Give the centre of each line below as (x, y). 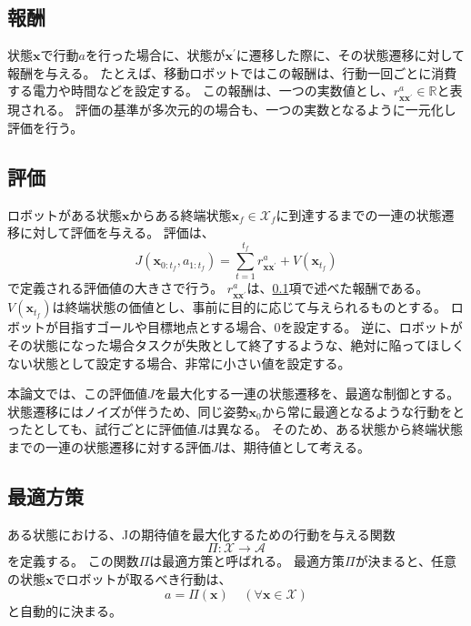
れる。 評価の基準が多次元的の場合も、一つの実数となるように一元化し (244, 110)
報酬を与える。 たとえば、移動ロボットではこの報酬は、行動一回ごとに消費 (232, 72)
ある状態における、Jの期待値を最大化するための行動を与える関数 (201, 534)
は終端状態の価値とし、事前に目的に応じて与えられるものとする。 (250, 307)
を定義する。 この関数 (73, 561)
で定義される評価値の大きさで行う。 (115, 288)
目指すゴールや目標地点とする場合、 (166, 327)
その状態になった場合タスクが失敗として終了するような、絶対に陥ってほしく (236, 345)
